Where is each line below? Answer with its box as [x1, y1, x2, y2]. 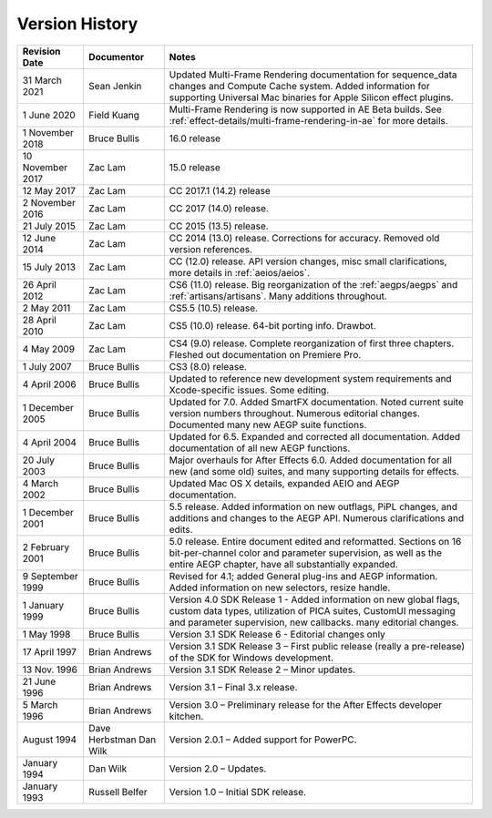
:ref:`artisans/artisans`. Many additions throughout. [169, 290, 387, 302]
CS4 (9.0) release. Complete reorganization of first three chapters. [169, 337, 455, 350]
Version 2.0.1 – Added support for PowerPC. [169, 733, 357, 746]
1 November [22, 126, 75, 138]
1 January [22, 598, 65, 611]
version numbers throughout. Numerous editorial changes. [169, 406, 421, 419]
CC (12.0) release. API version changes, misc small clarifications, [169, 255, 447, 268]
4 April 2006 [22, 378, 77, 391]
